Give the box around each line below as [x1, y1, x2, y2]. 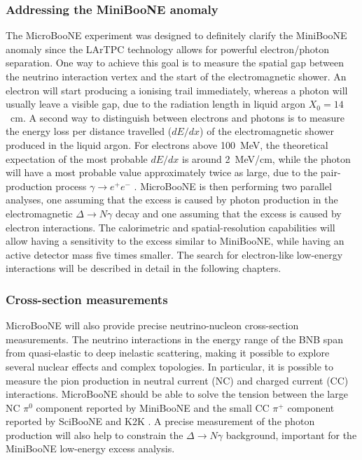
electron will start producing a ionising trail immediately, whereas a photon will [6, 82, 348, 97]
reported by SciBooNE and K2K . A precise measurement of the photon [6, 414, 315, 429]
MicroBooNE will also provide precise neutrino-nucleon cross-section [6, 318, 299, 333]
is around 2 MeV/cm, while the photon [181, 151, 351, 166]
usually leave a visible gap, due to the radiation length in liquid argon [6, 96, 306, 111]
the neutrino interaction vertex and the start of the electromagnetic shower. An [6, 69, 347, 83]
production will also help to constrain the [6, 427, 183, 442]
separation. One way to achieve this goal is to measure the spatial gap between [6, 55, 344, 70]
